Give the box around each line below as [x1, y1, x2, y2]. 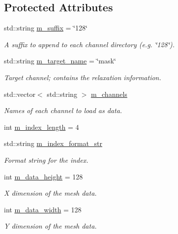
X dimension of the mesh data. [4, 188, 97, 198]
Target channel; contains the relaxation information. [4, 72, 161, 82]
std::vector [4, 88, 35, 99]
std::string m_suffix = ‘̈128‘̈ [4, 23, 88, 33]
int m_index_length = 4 [4, 121, 79, 132]
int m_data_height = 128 [4, 171, 83, 181]
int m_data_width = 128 [4, 204, 82, 214]
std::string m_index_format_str [4, 138, 102, 148]
